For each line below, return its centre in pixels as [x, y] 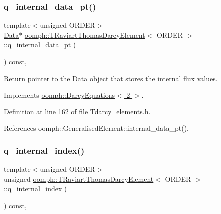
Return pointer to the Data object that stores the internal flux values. [111, 78]
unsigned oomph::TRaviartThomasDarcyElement [79, 178]
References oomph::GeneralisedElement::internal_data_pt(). [97, 128]
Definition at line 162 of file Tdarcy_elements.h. [77, 111]
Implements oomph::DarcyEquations [60, 95]
